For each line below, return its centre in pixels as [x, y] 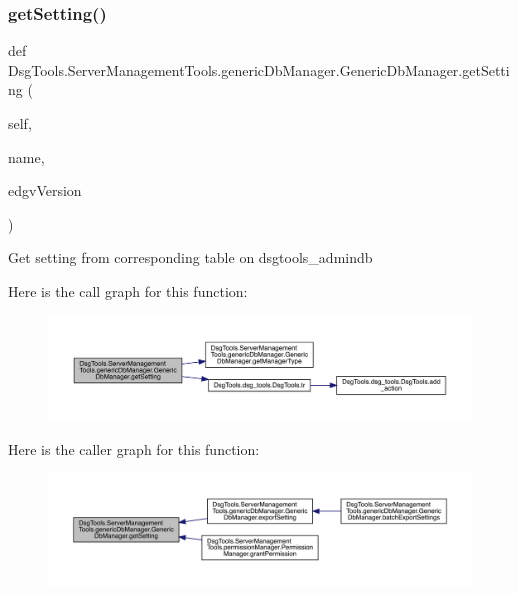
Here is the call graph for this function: [128, 290]
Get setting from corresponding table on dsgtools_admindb [190, 257]
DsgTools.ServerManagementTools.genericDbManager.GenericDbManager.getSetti [259, 69]
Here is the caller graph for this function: [134, 448]
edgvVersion [45, 190]
